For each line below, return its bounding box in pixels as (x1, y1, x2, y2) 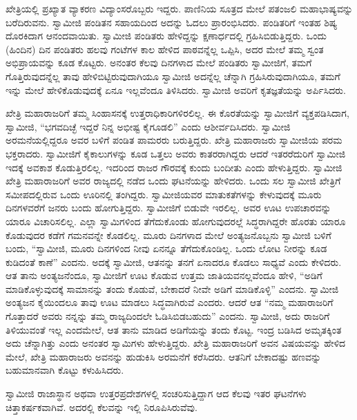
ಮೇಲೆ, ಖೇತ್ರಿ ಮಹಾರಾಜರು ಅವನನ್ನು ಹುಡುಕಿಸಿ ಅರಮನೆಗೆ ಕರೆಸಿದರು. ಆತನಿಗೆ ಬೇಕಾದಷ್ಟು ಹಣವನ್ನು (6, 349, 322, 363)
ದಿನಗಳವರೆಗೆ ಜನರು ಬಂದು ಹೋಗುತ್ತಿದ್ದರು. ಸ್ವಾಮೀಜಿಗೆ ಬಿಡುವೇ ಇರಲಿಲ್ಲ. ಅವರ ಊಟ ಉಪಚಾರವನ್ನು (6, 200, 331, 215)
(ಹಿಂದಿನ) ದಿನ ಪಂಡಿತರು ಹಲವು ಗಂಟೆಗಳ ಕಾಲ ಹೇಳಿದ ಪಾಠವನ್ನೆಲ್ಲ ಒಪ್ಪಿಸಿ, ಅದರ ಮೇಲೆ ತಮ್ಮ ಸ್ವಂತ (6, 41, 324, 56)
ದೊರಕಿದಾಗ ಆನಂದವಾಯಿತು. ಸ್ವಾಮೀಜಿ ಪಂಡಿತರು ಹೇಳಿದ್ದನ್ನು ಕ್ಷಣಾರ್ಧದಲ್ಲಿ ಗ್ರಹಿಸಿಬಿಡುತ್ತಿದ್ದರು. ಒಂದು (6, 28, 327, 43)
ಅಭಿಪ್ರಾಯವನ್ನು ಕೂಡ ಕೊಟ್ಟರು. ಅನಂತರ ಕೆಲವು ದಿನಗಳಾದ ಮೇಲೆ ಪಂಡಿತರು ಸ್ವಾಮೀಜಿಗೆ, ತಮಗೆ (6, 55, 312, 70)
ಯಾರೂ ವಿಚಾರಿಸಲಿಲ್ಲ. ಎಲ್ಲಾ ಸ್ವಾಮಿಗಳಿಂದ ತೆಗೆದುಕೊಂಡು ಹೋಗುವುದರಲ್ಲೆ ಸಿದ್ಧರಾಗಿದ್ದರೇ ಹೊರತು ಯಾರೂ (6, 213, 346, 228)
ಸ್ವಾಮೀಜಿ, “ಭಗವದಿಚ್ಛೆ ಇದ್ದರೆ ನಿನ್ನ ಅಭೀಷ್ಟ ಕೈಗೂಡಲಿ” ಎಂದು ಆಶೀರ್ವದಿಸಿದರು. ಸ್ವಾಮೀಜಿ (6, 119, 291, 133)
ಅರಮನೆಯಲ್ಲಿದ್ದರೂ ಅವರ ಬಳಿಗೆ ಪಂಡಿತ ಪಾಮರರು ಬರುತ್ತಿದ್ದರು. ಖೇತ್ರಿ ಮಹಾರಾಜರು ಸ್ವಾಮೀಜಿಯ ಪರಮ (6, 133, 342, 147)
